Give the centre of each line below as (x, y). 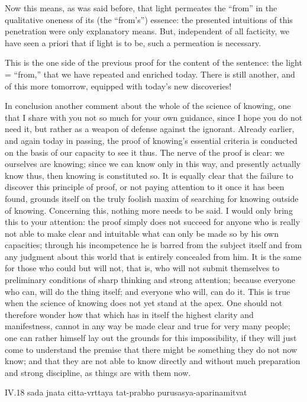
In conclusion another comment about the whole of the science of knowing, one (148, 106)
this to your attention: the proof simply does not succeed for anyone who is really (153, 222)
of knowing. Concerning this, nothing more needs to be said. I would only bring (149, 210)
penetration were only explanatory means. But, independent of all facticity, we (147, 31)
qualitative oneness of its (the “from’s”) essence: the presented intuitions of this (149, 19)
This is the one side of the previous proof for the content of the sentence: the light (153, 62)
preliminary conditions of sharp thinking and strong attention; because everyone (150, 280)
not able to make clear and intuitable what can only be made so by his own (142, 233)
